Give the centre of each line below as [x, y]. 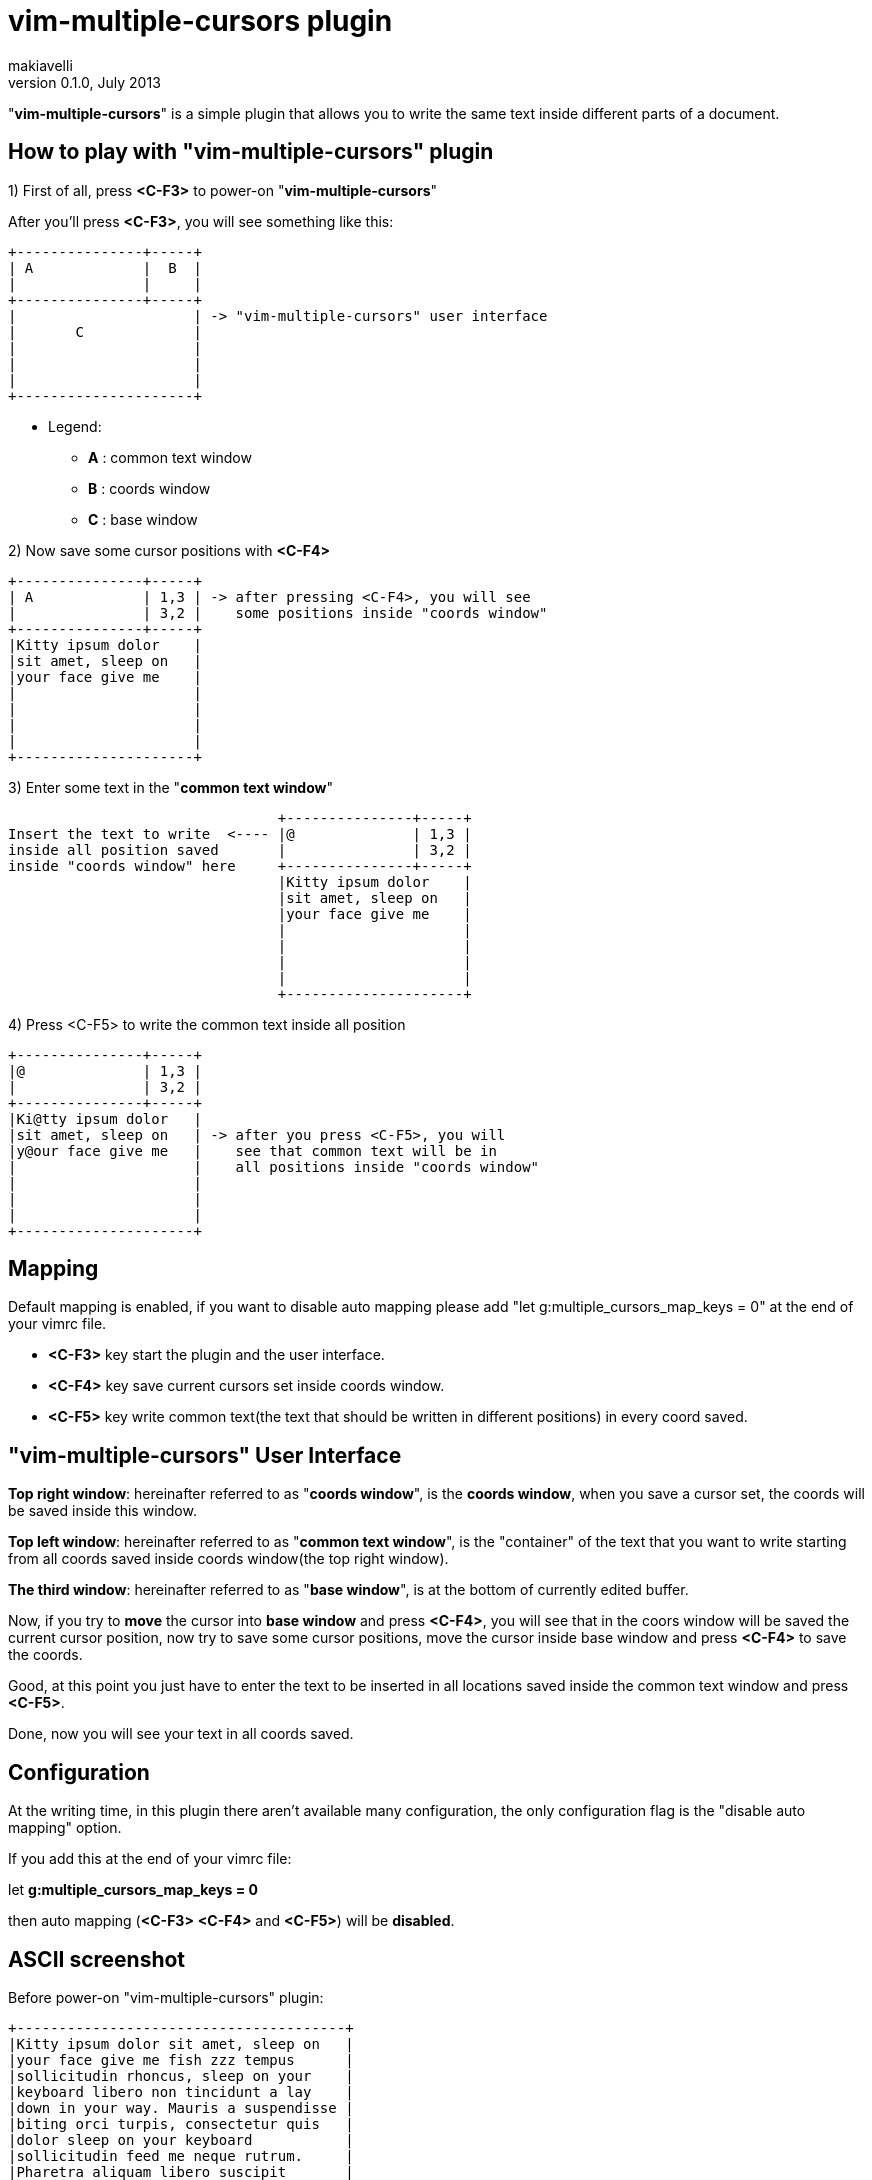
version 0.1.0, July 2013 [84, 82]
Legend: [75, 426]
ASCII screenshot [97, 1959]
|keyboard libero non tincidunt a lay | [181, 2091]
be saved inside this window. [102, 1511]
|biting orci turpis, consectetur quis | [181, 2123]
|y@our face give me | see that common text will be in [252, 1150]
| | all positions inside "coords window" [274, 1166]
